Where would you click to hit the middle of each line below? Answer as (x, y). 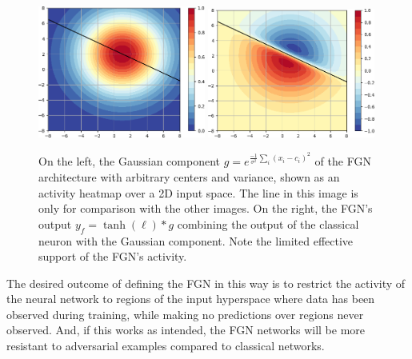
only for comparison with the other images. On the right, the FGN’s (206, 208)
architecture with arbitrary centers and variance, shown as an (189, 176)
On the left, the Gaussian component (129, 161)
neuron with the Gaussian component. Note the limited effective (196, 240)
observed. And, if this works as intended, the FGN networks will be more (186, 330)
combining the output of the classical (268, 223)
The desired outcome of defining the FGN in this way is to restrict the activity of (206, 283)
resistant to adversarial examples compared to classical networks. (166, 346)
